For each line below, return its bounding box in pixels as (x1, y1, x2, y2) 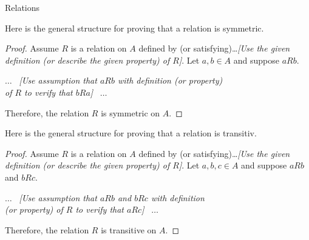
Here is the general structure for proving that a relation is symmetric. (5, 21, 264, 34)
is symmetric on (101, 106, 160, 119)
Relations (5, 1, 40, 13)
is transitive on (101, 223, 157, 236)
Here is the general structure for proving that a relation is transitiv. (5, 127, 257, 139)
